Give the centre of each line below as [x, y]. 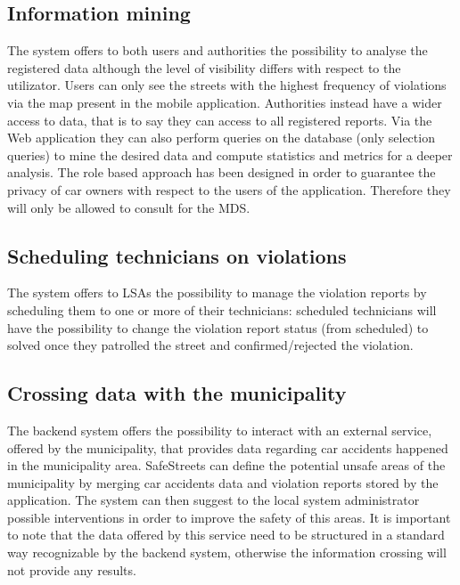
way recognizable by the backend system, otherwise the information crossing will [227, 552]
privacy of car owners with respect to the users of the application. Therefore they [229, 189]
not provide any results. [72, 569]
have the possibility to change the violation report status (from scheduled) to [218, 327]
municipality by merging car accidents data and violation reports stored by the [223, 482]
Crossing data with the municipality [177, 393]
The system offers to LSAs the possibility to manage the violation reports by [217, 292]
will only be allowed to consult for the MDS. [129, 207]
